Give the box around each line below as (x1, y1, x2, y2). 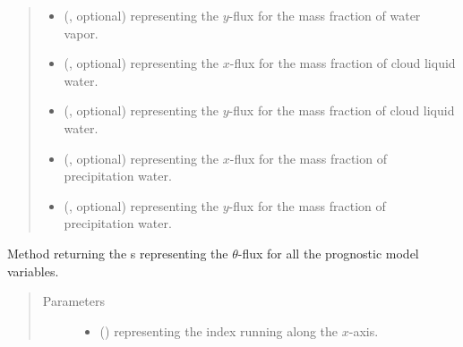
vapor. (64, 23, 99, 42)
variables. (7, 261, 59, 280)
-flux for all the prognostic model (237, 243, 419, 262)
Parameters (42, 292, 105, 310)
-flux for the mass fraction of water (228, 6, 421, 24)
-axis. (348, 321, 379, 340)
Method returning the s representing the (7, 243, 228, 262)
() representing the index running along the (99, 321, 339, 340)
